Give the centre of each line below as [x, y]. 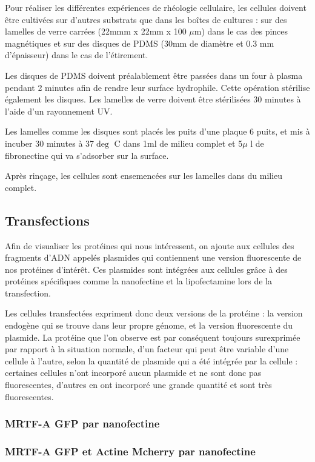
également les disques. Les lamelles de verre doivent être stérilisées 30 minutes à [153, 99]
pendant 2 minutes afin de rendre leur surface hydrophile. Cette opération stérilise [157, 87]
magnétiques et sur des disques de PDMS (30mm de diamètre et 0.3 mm [140, 43]
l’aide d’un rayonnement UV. [59, 111]
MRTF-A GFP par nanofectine [82, 423]
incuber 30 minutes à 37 [50, 143]
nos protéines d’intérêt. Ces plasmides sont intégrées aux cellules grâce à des [146, 269]
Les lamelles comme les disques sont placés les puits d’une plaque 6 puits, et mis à [157, 131]
